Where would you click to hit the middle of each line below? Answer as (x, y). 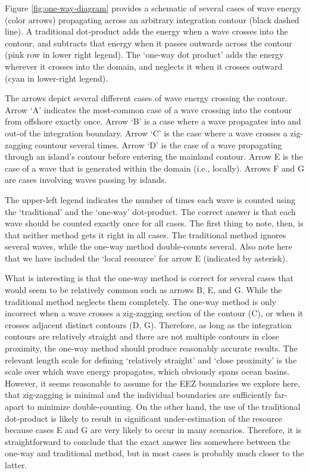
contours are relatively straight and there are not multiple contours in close (142, 336)
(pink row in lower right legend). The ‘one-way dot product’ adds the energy (144, 55)
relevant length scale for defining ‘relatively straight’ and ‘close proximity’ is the (151, 360)
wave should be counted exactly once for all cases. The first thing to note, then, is (154, 223)
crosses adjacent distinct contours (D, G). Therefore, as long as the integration (148, 324)
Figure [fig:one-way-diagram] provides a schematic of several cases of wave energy (153, 8)
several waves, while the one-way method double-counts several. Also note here (149, 246)
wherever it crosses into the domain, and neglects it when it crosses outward (144, 66)
